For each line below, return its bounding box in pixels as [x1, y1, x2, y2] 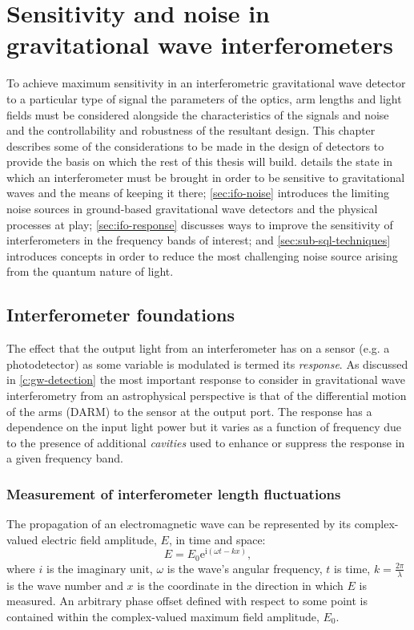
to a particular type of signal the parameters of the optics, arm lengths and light [6, 90, 402, 107]
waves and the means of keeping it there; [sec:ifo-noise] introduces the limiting [6, 184, 390, 201]
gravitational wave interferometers [6, 28, 393, 61]
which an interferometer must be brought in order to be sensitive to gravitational [6, 168, 405, 185]
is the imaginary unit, [46, 559, 153, 576]
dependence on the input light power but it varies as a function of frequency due [6, 418, 402, 435]
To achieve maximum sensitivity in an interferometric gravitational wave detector [6, 75, 406, 91]
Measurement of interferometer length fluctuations [6, 483, 341, 503]
